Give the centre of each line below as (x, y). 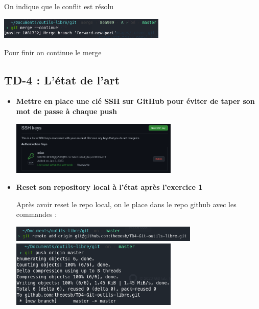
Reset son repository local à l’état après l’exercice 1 (109, 187)
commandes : (37, 214)
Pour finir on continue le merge (53, 52)
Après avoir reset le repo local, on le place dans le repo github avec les (126, 204)
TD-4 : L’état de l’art (62, 80)
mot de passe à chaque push (66, 111)
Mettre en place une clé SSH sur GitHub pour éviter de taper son (135, 101)
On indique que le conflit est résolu (59, 6)
